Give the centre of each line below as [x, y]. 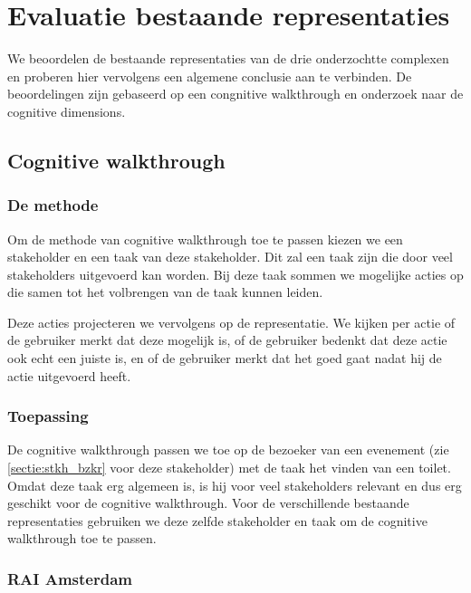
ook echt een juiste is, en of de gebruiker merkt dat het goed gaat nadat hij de [225, 358]
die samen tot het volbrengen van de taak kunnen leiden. [165, 292]
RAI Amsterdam [70, 578]
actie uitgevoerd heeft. [69, 375]
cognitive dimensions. [67, 111]
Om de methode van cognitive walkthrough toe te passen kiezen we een [205, 239]
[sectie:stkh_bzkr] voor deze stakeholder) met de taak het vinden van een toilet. [229, 468]
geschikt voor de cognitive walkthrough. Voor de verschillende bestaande [208, 503]
